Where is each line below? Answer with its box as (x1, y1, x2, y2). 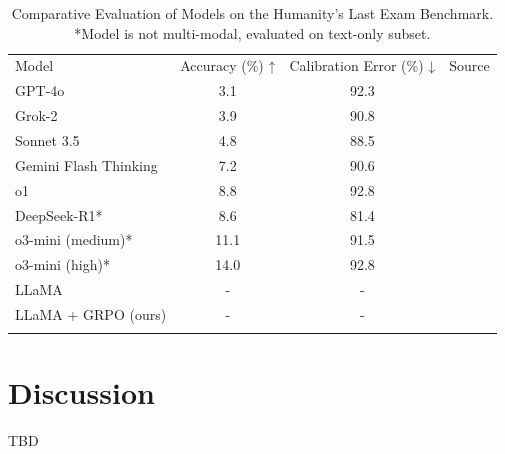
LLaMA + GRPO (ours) (15, 303, 167, 324)
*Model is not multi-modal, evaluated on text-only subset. (74, 22, 431, 43)
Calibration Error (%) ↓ (289, 55, 436, 76)
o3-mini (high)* (15, 254, 110, 275)
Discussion (8, 372, 155, 413)
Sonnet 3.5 (15, 129, 80, 150)
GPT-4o (15, 80, 65, 101)
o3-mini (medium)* (15, 229, 133, 250)
